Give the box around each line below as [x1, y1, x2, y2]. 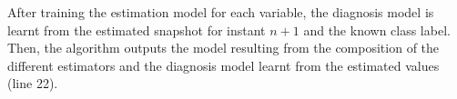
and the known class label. [303, 20, 451, 39]
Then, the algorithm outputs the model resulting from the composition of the [7, 38, 440, 57]
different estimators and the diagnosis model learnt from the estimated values [7, 55, 440, 74]
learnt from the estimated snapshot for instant [7, 20, 266, 39]
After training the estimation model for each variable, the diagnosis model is [7, 3, 434, 21]
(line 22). [7, 74, 58, 93]
